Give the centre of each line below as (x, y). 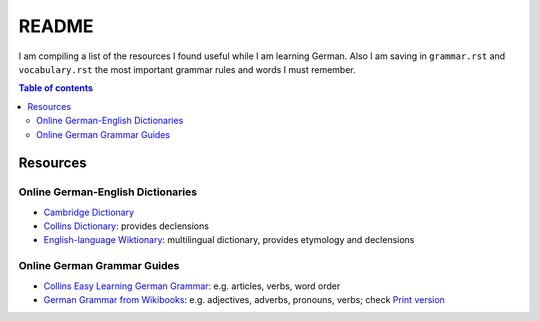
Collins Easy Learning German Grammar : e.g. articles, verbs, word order (192, 286)
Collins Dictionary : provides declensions (126, 226)
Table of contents (56, 88)
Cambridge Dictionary (89, 212)
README (56, 26)
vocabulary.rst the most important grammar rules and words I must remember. (187, 69)
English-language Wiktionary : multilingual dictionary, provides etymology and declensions (229, 240)
